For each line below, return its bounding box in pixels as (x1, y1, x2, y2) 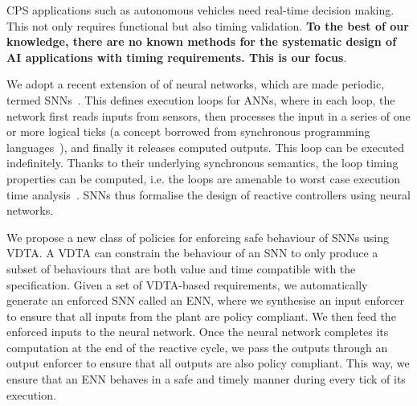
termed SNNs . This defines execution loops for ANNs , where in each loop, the (6, 91, 395, 108)
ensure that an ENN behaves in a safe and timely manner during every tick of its (6, 371, 406, 388)
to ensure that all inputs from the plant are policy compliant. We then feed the (6, 307, 396, 324)
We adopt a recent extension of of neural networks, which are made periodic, (6, 76, 385, 92)
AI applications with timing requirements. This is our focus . (6, 48, 347, 65)
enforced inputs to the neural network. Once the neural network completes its (6, 323, 389, 340)
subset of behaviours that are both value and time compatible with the (6, 260, 356, 277)
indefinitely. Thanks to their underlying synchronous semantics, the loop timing (6, 154, 399, 171)
